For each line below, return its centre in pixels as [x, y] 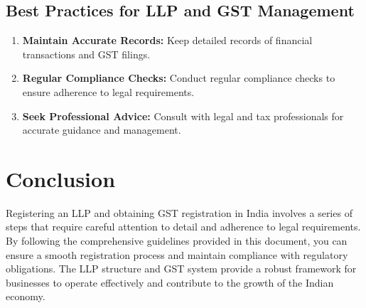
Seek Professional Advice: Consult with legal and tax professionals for [183, 116]
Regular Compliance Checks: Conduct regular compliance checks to [179, 78]
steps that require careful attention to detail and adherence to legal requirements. [183, 227]
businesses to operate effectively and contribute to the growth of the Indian [170, 282]
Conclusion [61, 178]
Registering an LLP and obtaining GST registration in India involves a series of [179, 212]
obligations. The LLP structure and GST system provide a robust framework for [181, 269]
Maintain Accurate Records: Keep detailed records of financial [167, 40]
